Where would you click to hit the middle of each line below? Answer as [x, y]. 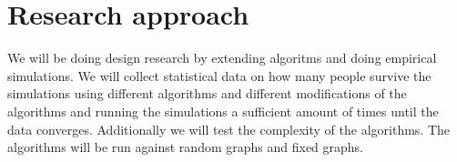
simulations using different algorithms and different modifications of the [207, 93]
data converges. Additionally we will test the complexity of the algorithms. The [229, 129]
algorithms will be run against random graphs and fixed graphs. [186, 147]
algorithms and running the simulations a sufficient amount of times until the [223, 111]
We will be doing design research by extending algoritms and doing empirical [222, 58]
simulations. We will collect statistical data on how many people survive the [219, 75]
